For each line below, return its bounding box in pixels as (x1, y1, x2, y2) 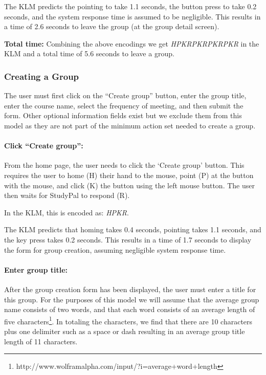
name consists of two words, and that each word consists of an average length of (4, 304, 255, 315)
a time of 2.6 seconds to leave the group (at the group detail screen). (4, 21, 219, 32)
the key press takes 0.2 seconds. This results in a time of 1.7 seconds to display (4, 234, 252, 245)
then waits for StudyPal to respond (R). (4, 190, 130, 201)
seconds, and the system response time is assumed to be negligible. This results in (4, 11, 261, 21)
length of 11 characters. (4, 336, 78, 346)
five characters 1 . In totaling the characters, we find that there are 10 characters (4, 314, 253, 326)
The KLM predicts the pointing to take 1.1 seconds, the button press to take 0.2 (4, 1, 257, 11)
